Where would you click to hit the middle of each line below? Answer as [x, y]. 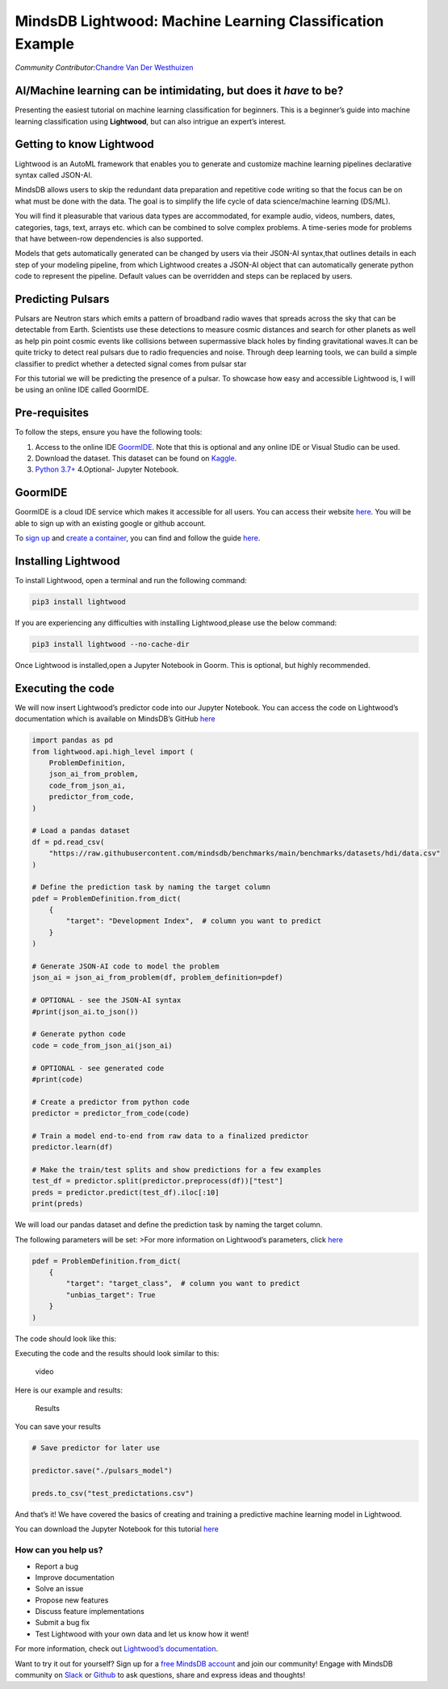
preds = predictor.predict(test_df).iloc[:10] [126, 1192]
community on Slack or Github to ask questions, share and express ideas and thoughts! [160, 1675]
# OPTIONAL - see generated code [98, 1068]
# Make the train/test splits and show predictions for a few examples [177, 1170]
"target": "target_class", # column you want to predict [183, 1284]
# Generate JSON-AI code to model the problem [126, 966]
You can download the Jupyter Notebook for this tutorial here [117, 1529]
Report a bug [57, 1566]
